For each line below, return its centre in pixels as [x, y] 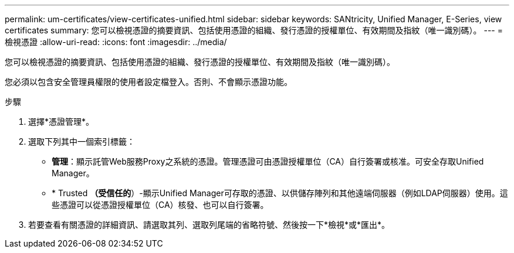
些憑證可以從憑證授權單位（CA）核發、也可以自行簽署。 [160, 205]
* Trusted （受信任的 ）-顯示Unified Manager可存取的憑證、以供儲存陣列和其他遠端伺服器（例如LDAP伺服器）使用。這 [280, 193]
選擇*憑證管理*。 [61, 122]
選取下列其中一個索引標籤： [82, 141]
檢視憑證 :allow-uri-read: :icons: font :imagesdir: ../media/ [116, 42]
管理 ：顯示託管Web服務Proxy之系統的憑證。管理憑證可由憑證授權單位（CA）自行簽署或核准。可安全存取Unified [268, 161]
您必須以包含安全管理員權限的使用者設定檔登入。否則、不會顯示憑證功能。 [148, 82]
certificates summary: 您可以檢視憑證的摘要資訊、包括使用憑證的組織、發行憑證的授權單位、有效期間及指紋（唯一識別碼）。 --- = [254, 30]
